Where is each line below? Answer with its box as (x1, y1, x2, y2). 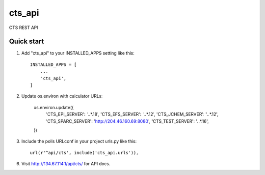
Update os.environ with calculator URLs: (21, 93, 103, 99)
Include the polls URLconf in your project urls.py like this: (21, 138, 137, 145)
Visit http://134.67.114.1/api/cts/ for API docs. (21, 161, 110, 167)
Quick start (9, 37, 44, 46)
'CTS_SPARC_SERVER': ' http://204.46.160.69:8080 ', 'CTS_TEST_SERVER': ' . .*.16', (46, 118, 209, 124)
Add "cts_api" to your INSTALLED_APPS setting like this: (21, 50, 134, 56)
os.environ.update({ (33, 104, 74, 110)
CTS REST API (9, 25, 38, 30)
